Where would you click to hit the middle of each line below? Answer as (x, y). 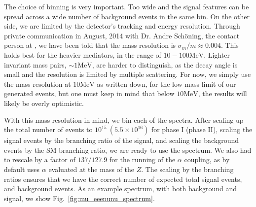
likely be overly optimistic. (44, 103)
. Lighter (217, 54)
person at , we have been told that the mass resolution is (90, 45)
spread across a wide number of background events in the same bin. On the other (127, 16)
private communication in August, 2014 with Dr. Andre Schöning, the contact (122, 35)
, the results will (222, 93)
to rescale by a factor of (40, 159)
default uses (22, 169)
